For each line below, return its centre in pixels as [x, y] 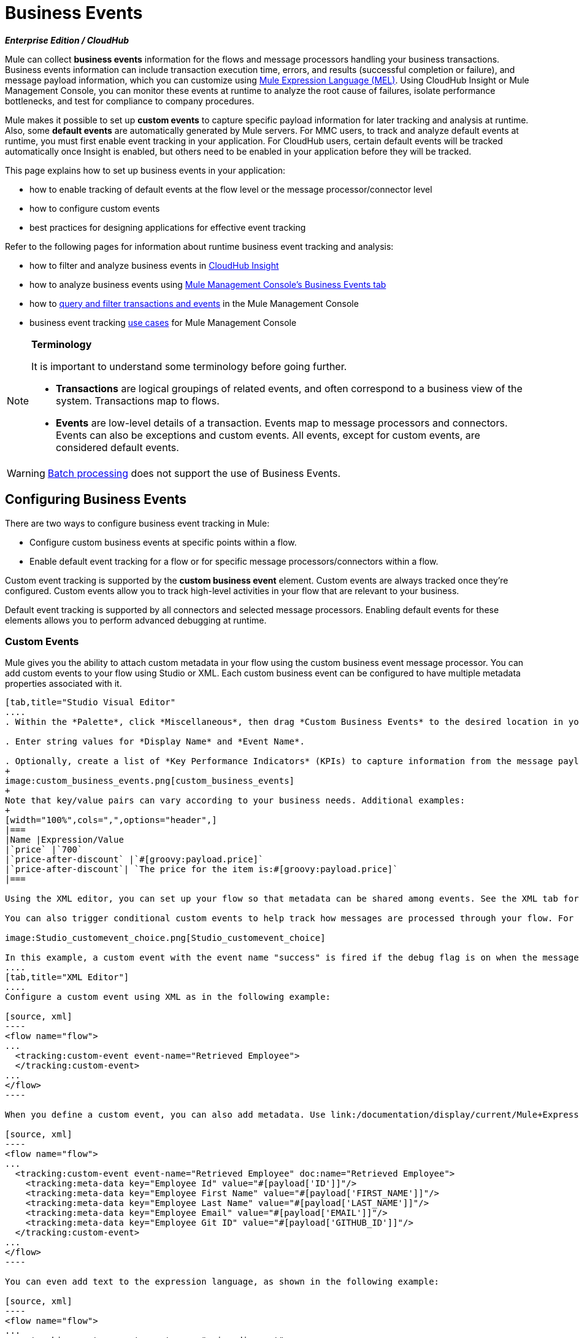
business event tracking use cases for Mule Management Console [163, 322]
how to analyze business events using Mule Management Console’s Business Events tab [208, 284]
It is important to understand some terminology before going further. [189, 366]
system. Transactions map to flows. [138, 400]
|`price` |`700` [44, 850]
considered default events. [117, 447]
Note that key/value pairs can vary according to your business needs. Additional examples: [235, 801]
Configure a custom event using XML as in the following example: [168, 997]
